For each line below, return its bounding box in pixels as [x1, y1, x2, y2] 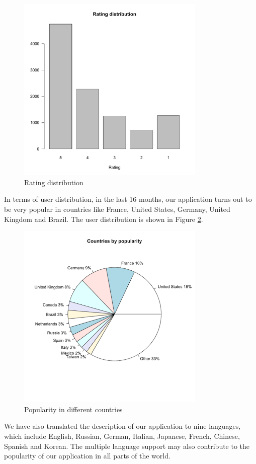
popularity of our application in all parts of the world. [4, 450, 170, 461]
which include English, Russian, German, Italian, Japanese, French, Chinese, [4, 431, 240, 441]
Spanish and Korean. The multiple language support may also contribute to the [4, 440, 250, 451]
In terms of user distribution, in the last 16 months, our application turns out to [4, 194, 252, 204]
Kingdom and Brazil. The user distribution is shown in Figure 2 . [4, 213, 203, 224]
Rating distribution [24, 177, 83, 187]
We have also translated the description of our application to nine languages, [4, 421, 241, 431]
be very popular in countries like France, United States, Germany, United [4, 203, 230, 214]
